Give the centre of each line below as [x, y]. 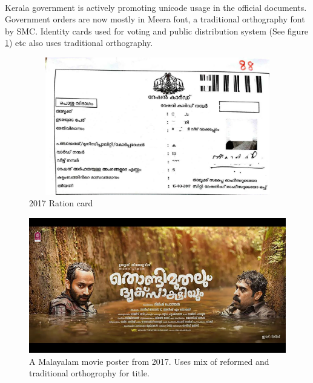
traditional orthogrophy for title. [89, 373]
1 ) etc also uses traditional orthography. [79, 43]
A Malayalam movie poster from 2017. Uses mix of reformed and [149, 361]
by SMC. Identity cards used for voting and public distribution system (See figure [157, 31]
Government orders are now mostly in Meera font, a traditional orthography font [155, 19]
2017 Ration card [61, 203]
